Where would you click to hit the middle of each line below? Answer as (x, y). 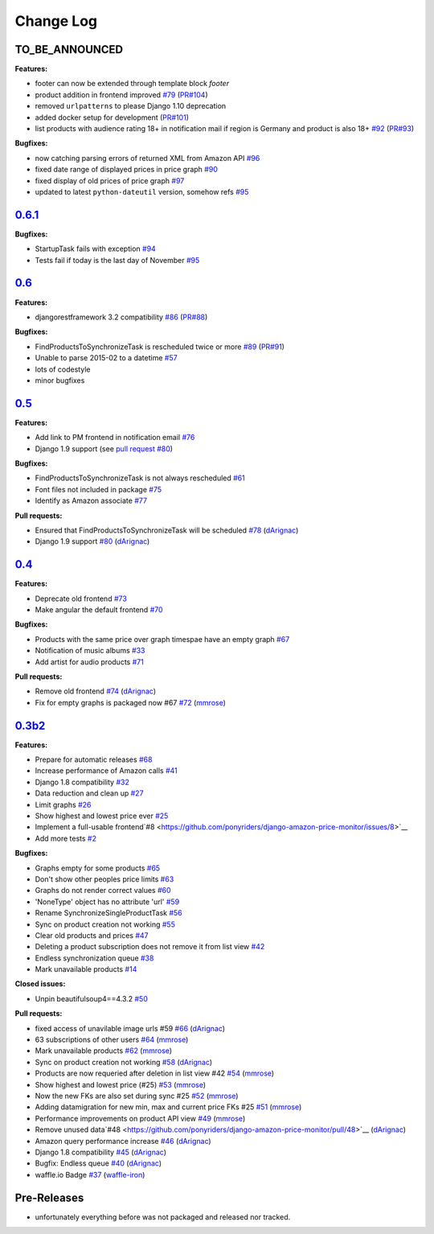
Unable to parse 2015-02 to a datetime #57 (106, 358)
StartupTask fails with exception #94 (95, 249)
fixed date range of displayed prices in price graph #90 (127, 170)
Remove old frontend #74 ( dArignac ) (96, 691)
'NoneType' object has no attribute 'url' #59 (107, 902)
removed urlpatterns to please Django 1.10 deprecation (131, 106)
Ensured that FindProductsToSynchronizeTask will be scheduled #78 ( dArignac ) (167, 530)
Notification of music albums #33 (90, 651)
